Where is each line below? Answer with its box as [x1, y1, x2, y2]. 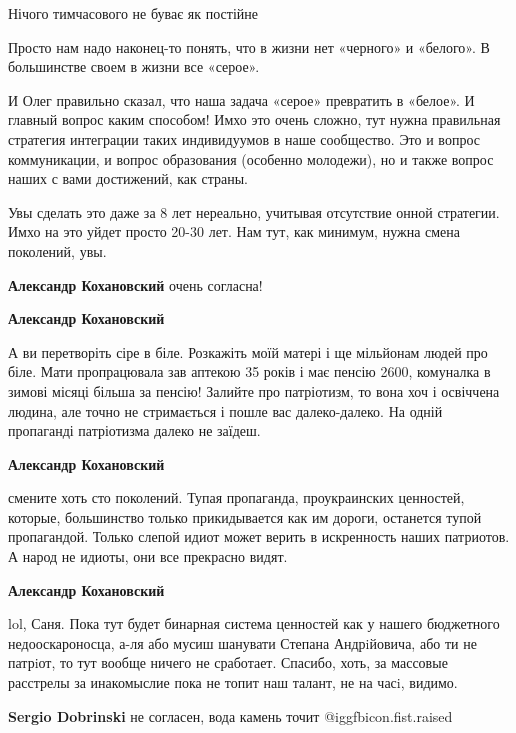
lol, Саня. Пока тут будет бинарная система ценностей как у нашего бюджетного [8, 613, 500, 634]
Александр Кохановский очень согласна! [8, 274, 263, 295]
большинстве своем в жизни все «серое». [8, 56, 260, 77]
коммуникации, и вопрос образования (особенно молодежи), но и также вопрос [8, 148, 494, 169]
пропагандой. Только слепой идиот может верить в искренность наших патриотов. [8, 526, 510, 547]
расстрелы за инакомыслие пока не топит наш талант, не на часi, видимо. [8, 672, 458, 693]
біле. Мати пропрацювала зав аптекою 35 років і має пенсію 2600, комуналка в [8, 361, 491, 382]
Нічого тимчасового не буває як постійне [8, 3, 259, 23]
